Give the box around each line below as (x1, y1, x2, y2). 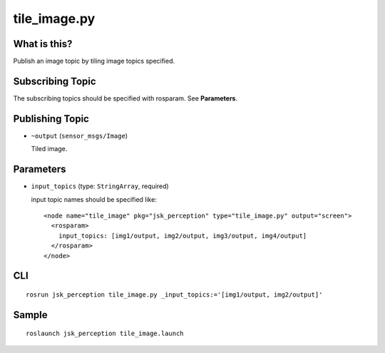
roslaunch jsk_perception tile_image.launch (26, 329, 185, 338)
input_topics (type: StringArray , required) (31, 182, 169, 190)
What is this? (13, 38, 73, 50)
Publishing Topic (13, 113, 89, 125)
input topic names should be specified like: (31, 195, 157, 203)
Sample (13, 309, 48, 321)
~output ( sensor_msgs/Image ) (31, 131, 128, 140)
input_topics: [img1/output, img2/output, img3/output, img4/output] (58, 232, 307, 240)
